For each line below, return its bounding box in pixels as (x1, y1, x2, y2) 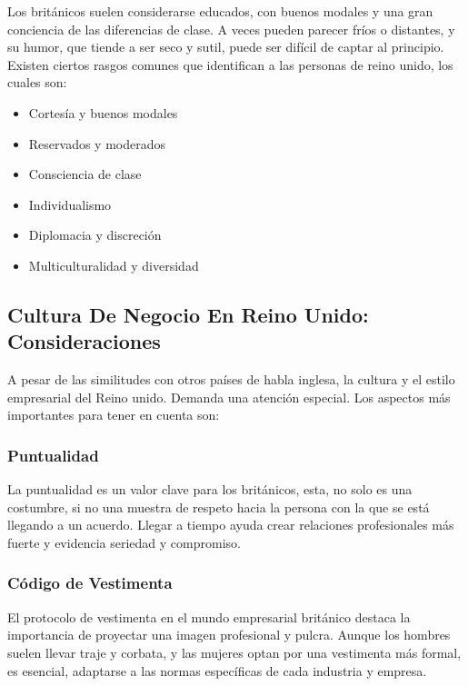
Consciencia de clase (28, 164, 142, 184)
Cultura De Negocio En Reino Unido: (7, 300, 369, 328)
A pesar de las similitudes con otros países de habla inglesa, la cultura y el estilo (7, 370, 455, 389)
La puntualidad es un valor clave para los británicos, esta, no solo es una (7, 480, 413, 499)
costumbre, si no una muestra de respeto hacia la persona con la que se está (7, 497, 430, 516)
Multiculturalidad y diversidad (28, 255, 199, 274)
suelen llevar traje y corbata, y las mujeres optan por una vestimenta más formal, (7, 642, 462, 661)
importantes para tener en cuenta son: (7, 405, 220, 424)
